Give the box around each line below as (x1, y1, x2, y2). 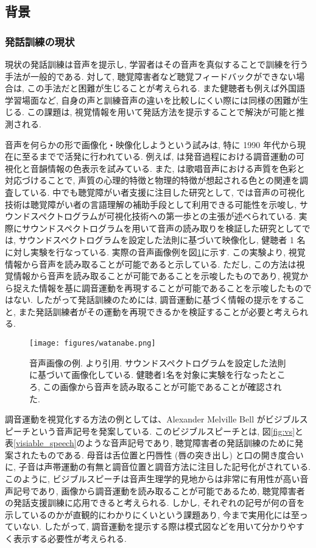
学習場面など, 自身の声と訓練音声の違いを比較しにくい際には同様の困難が (5, 93, 300, 106)
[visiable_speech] (13, 436, 77, 449)
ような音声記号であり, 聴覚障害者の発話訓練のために (85, 436, 295, 449)
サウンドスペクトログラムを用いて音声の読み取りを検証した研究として (21, 221, 302, 234)
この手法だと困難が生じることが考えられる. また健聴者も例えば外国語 (27, 82, 306, 94)
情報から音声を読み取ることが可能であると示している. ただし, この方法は (5, 257, 297, 270)
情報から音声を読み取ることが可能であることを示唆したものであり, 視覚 (13, 269, 300, 282)
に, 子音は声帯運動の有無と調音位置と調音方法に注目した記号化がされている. (5, 460, 311, 473)
